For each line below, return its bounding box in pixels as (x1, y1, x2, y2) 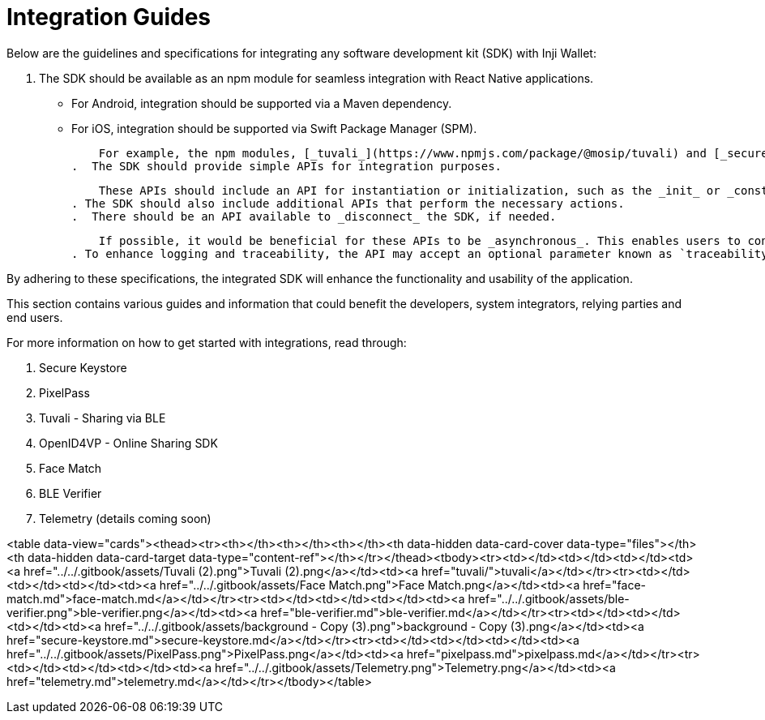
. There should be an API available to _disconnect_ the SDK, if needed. (71, 209, 557, 223)
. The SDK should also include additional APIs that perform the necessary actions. (71, 196, 625, 210)
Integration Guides (6, 3, 212, 31)
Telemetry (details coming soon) (39, 511, 212, 525)
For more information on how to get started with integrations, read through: (6, 335, 407, 349)
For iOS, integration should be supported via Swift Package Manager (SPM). (71, 121, 477, 135)
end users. (6, 310, 63, 324)
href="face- (583, 577, 647, 592)
